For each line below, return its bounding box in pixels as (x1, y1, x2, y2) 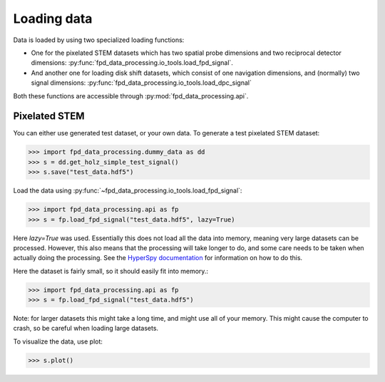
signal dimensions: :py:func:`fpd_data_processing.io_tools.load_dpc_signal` (31, 78, 252, 87)
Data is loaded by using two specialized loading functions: (13, 36, 185, 44)
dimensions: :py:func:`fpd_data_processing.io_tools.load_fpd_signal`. (31, 58, 233, 67)
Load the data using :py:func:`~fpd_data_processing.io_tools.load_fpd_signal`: (13, 186, 242, 195)
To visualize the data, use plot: (13, 337, 103, 346)
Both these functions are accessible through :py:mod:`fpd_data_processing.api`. (13, 91, 249, 100)
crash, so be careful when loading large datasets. (13, 324, 159, 333)
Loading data (13, 11, 93, 26)
